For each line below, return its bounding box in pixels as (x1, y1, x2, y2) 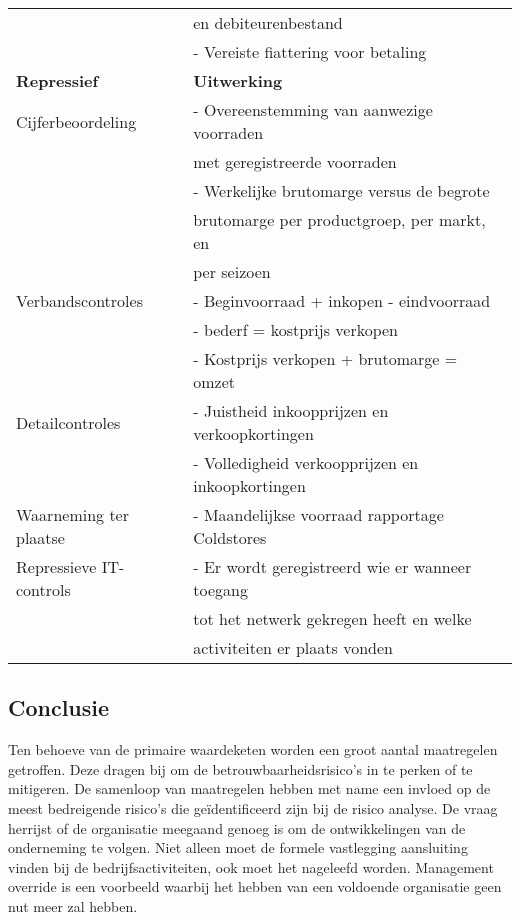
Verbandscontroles (16, 289, 143, 312)
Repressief (16, 69, 99, 92)
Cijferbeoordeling (16, 109, 137, 133)
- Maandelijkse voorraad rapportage (193, 503, 444, 526)
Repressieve (16, 555, 97, 578)
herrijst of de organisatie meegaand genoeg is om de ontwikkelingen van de (8, 817, 466, 838)
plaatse (16, 526, 65, 549)
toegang (193, 578, 248, 601)
